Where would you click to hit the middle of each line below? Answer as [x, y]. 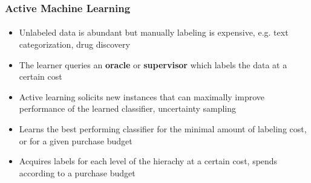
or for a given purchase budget [76, 140]
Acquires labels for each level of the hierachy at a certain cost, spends [148, 161]
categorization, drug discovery [74, 44]
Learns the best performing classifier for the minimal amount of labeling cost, [163, 129]
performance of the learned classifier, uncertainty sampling [128, 108]
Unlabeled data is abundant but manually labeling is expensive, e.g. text [154, 32]
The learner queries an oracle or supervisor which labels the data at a [153, 64]
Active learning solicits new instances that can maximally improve [142, 96]
